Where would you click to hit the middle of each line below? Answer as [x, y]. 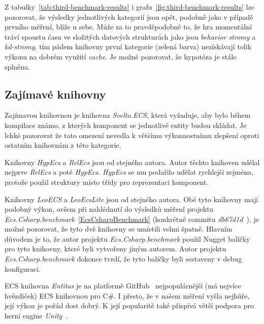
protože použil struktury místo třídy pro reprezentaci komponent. [107, 182]
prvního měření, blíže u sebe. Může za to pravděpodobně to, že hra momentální [128, 27]
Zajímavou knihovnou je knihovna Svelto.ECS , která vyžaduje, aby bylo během [128, 115]
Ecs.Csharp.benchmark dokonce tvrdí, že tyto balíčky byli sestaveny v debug [123, 259]
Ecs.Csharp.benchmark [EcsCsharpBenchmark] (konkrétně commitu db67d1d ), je [132, 219]
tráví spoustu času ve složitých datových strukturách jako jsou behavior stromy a [130, 36]
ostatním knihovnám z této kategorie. [63, 145]
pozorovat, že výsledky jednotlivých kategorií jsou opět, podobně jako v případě [129, 17]
